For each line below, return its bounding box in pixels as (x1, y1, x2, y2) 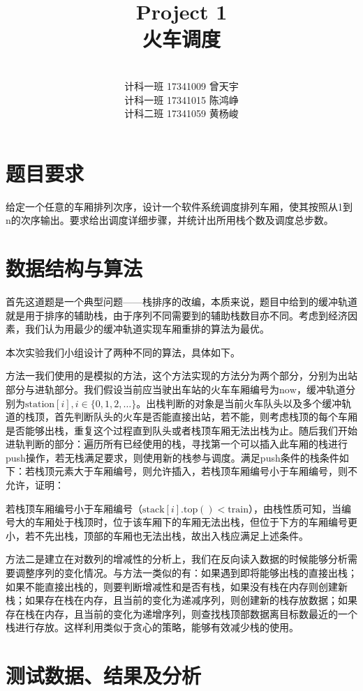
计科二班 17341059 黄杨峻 (124, 106, 239, 121)
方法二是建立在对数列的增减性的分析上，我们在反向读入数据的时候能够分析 (6, 552, 348, 566)
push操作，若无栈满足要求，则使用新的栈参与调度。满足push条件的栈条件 (6, 450, 339, 464)
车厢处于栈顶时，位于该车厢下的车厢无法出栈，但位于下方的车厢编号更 (34, 515, 357, 529)
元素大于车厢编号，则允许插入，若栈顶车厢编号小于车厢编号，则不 (54, 464, 357, 478)
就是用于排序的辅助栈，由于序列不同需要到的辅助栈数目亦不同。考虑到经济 (6, 307, 348, 322)
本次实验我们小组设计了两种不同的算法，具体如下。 (6, 344, 240, 359)
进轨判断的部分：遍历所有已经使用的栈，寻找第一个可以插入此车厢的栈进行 (6, 436, 348, 451)
